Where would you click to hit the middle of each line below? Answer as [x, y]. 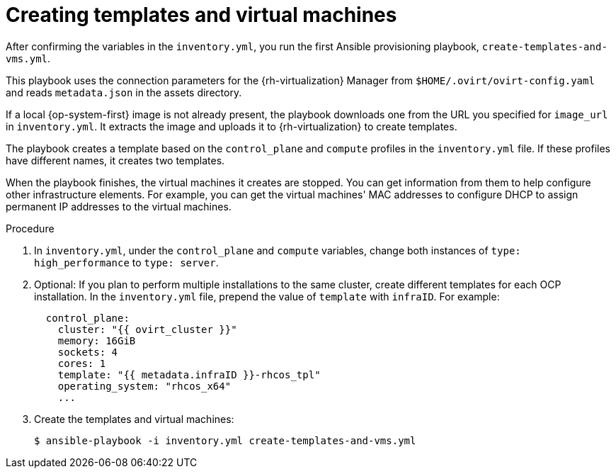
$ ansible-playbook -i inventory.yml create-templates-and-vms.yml [225, 440]
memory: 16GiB [97, 340]
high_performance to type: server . [126, 262]
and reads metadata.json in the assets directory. [124, 92]
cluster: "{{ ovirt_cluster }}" [147, 329]
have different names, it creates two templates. [115, 160]
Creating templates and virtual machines [201, 15]
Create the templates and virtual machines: [134, 419]
